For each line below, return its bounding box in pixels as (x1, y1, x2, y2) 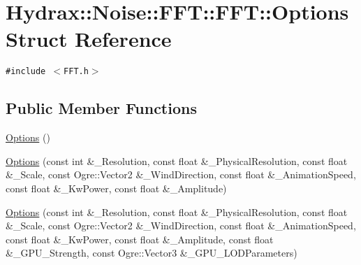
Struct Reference (6, 24, 172, 53)
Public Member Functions (6, 97, 197, 119)
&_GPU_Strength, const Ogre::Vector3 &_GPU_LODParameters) (6, 245, 297, 260)
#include (6, 66, 46, 77)
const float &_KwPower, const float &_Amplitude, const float (6, 231, 274, 246)
